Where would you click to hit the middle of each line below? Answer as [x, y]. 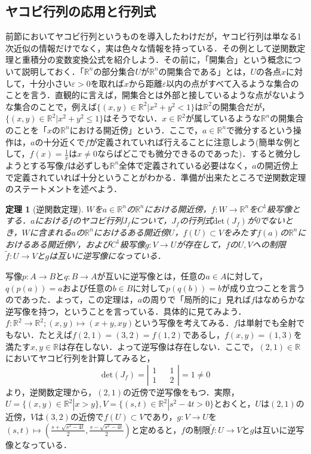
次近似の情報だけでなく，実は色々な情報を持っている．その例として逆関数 [151, 48]
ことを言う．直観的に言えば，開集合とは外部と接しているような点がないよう [155, 95]
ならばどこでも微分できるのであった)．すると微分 [195, 153]
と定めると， [156, 429]
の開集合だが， [241, 106]
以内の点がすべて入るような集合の [233, 83]
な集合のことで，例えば [51, 106]
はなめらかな [280, 299]
